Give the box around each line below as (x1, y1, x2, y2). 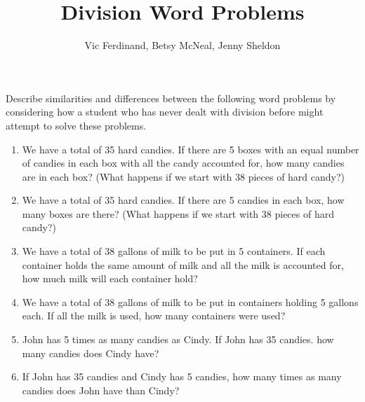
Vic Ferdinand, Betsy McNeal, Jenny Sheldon (84, 38, 281, 53)
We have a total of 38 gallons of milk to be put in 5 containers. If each (22, 244, 326, 258)
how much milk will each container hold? (22, 271, 198, 286)
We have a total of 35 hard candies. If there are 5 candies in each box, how (22, 193, 345, 207)
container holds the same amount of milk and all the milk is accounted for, (22, 257, 344, 272)
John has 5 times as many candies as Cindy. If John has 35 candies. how (22, 332, 334, 347)
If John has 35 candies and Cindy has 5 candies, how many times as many (22, 369, 342, 384)
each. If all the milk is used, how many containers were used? (22, 308, 286, 323)
